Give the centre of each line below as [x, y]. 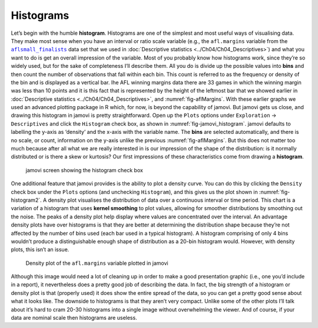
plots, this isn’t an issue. [40, 250]
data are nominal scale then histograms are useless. [74, 318]
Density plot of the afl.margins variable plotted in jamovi [97, 263]
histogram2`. [26, 200]
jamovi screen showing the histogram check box [85, 170]
